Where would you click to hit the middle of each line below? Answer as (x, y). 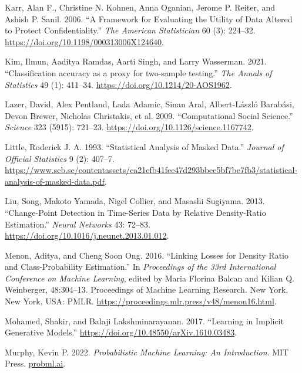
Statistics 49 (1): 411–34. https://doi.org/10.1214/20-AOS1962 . (118, 84)
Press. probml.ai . (35, 363)
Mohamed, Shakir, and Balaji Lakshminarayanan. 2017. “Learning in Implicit (144, 321)
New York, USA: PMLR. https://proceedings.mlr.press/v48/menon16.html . (141, 301)
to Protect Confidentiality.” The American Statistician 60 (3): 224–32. (130, 30)
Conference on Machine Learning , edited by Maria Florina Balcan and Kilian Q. (150, 278)
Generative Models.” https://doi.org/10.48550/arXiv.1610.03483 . (121, 332)
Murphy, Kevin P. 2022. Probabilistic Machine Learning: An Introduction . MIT (147, 352)
